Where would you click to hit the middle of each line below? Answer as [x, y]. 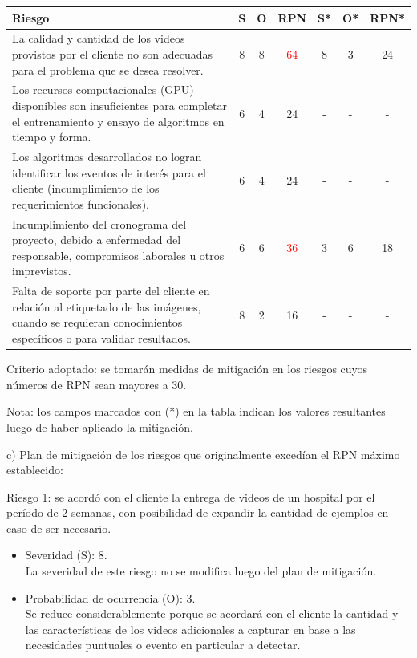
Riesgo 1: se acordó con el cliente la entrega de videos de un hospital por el [191, 496]
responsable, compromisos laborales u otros [118, 255]
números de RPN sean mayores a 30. [97, 384]
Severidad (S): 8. [66, 555]
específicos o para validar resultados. [101, 338]
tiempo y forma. [52, 137]
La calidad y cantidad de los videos [99, 38]
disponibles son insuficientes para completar [120, 105]
